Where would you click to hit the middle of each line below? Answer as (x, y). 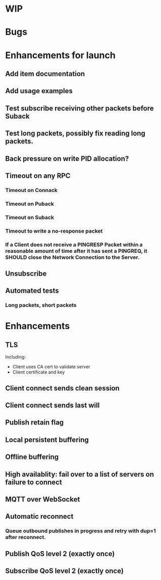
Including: (16, 357)
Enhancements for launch (61, 55)
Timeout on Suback (30, 217)
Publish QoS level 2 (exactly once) (60, 553)
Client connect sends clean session (62, 388)
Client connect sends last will (52, 405)
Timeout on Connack (32, 190)
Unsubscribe (26, 273)
